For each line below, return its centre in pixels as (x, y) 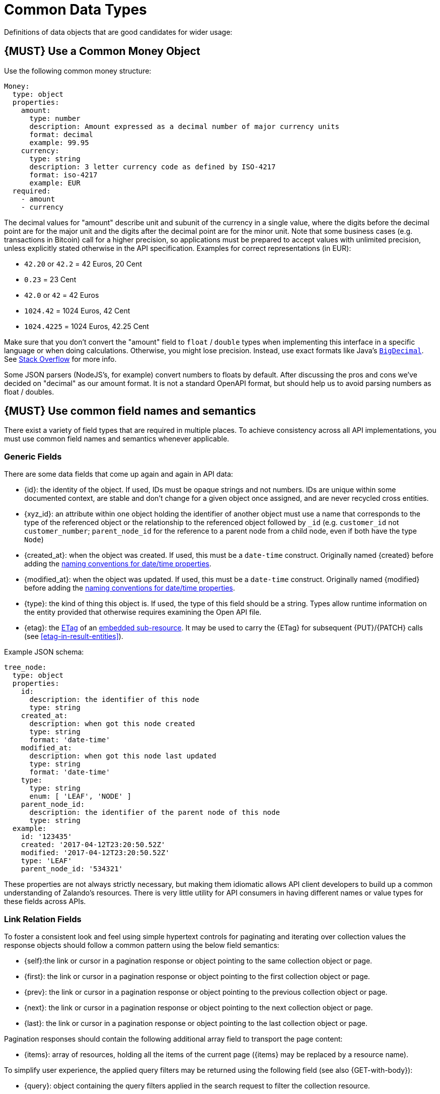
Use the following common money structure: (78, 71)
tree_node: (25, 667)
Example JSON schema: (44, 652)
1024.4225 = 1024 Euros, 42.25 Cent (87, 326)
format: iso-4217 (63, 175)
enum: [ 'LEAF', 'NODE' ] (80, 796)
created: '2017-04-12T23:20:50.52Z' (93, 845)
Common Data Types (76, 10)
